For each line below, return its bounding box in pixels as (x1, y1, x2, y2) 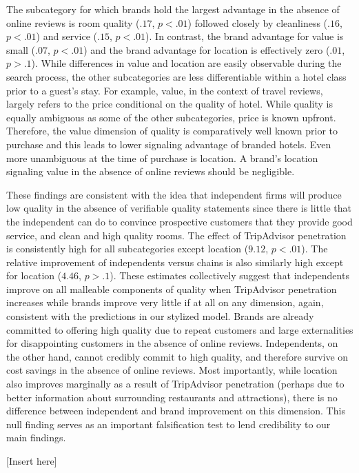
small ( (6, 42, 36, 57)
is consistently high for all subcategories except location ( (6, 241, 249, 256)
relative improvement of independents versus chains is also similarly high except (6, 254, 344, 269)
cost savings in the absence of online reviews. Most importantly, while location (6, 363, 338, 377)
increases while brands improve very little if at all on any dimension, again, (6, 295, 324, 310)
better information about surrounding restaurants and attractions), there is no (6, 390, 338, 404)
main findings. (6, 430, 66, 445)
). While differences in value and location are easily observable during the (31, 56, 342, 70)
